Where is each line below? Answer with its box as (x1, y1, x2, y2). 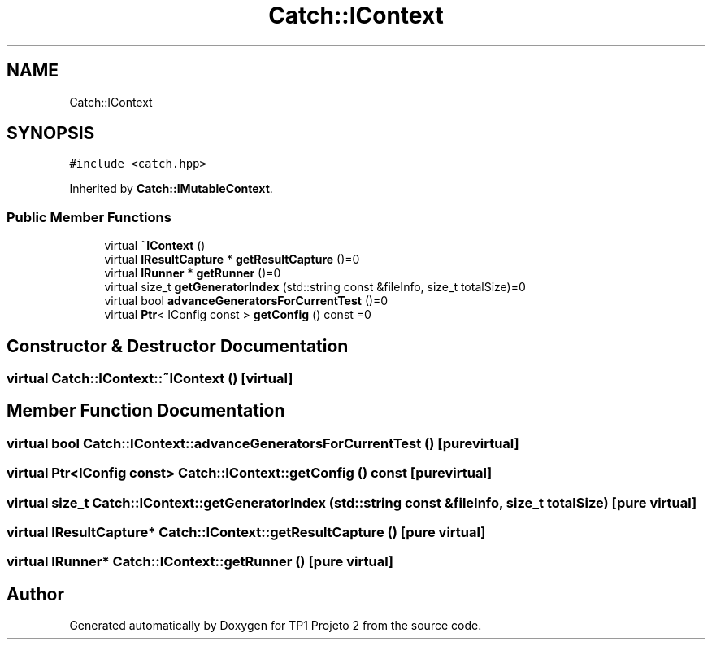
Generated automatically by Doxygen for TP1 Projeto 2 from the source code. (69, 618, 482, 633)
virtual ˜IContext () (104, 238, 206, 253)
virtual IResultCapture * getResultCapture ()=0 (104, 252, 360, 267)
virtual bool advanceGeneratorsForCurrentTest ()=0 (104, 294, 389, 308)
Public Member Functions (7, 208, 171, 225)
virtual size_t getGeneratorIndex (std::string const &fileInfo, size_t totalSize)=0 (104, 280, 526, 295)
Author (7, 583, 64, 605)
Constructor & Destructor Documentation (7, 335, 349, 356)
